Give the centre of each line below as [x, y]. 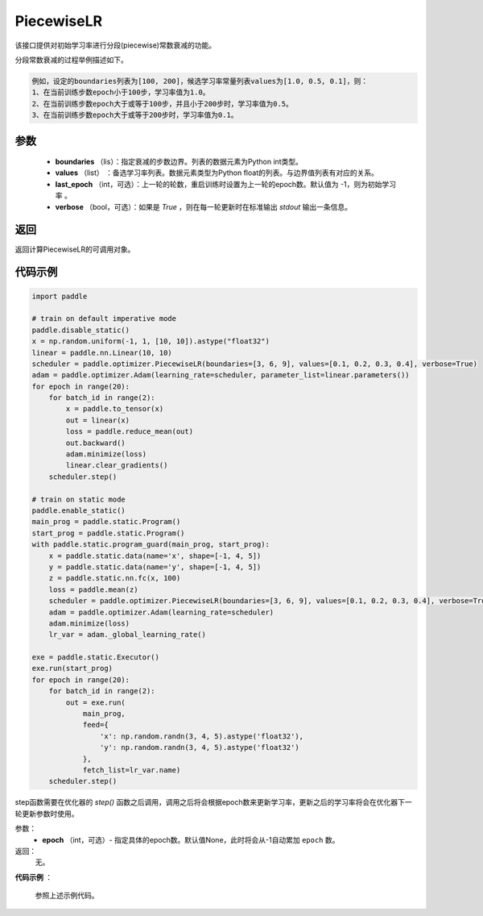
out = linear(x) [98, 420]
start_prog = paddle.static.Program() [108, 533]
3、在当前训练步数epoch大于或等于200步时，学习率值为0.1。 [135, 115]
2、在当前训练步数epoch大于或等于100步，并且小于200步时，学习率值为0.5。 [163, 104]
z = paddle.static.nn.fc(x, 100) [115, 578]
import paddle [60, 296]
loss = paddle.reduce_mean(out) [129, 432]
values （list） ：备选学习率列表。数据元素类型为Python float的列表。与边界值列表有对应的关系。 [217, 173]
